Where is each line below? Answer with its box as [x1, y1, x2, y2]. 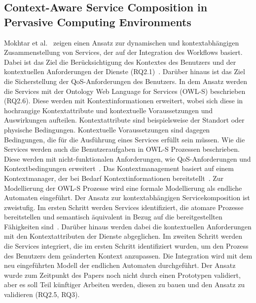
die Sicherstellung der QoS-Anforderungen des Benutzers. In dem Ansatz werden [4, 76, 248, 86]
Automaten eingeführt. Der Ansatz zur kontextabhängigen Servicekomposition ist [4, 192, 250, 203]
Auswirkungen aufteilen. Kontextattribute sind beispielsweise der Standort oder [4, 115, 245, 125]
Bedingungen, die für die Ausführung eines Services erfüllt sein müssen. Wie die [4, 134, 245, 144]
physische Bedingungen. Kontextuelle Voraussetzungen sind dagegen [4, 124, 210, 134]
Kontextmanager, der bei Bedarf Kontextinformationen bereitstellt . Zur [4, 173, 224, 183]
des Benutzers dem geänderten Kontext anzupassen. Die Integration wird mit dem [4, 250, 253, 260]
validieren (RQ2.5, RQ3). [4, 289, 80, 300]
